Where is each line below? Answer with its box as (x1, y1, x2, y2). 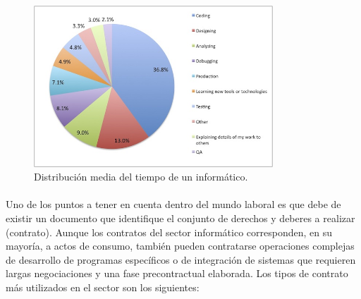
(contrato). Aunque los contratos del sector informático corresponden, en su (6, 224, 333, 239)
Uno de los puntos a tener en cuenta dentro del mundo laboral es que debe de (6, 197, 341, 212)
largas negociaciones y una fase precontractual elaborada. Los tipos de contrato (6, 266, 348, 281)
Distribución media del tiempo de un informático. (34, 169, 248, 184)
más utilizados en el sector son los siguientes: (6, 279, 200, 294)
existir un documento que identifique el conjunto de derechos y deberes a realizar (6, 210, 355, 225)
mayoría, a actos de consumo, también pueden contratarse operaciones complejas (6, 238, 355, 253)
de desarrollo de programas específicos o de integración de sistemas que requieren (6, 252, 356, 267)
